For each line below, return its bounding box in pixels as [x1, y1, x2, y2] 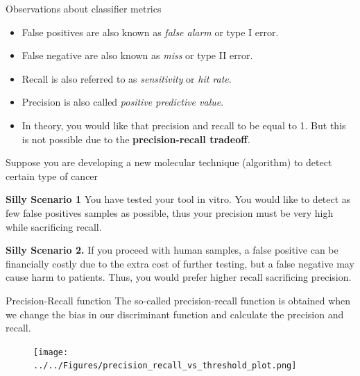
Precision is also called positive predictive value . [22, 95, 224, 109]
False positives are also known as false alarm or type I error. [22, 24, 279, 39]
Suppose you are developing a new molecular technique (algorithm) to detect [6, 155, 332, 170]
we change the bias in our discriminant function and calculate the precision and [6, 306, 344, 321]
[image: [33, 347, 69, 357]
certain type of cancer [6, 168, 98, 183]
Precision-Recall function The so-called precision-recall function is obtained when [6, 293, 351, 307]
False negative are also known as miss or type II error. [22, 48, 253, 63]
